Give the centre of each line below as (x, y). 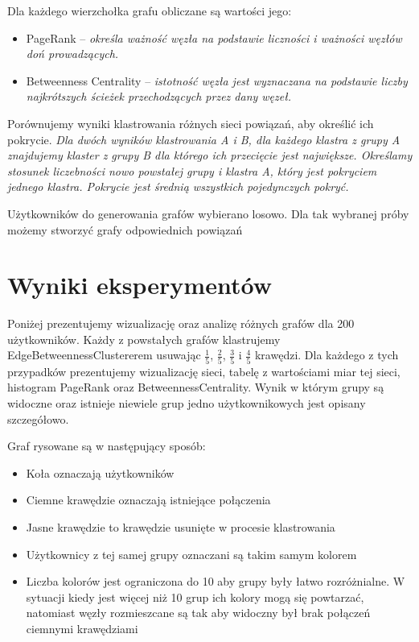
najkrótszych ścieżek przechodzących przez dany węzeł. (158, 96)
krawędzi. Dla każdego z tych (327, 355)
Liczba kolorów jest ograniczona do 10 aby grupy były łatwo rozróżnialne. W (216, 581)
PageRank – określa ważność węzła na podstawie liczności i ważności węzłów (214, 37)
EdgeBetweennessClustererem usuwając (104, 355)
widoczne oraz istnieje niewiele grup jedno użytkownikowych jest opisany (187, 402)
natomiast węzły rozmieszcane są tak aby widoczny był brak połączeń (198, 613)
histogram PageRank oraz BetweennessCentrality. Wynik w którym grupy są (196, 387)
